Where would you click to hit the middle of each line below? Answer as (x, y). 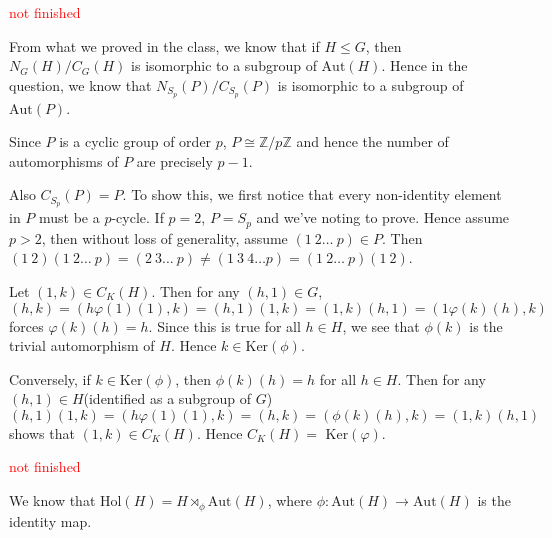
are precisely (174, 160)
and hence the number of (372, 141)
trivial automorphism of (82, 345)
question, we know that (80, 84)
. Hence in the (424, 65)
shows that (42, 432)
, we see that (381, 325)
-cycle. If (137, 217)
